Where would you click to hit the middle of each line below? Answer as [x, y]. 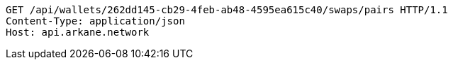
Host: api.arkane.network [78, 32]
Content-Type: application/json [95, 21]
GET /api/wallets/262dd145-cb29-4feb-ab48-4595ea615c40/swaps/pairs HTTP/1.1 [227, 10]
